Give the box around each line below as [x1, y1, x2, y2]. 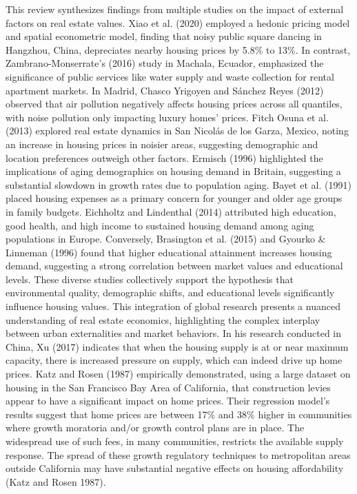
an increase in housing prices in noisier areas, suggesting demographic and [6, 136, 318, 151]
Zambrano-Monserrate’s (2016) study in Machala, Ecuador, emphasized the [6, 56, 324, 70]
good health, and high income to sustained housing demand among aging [6, 218, 314, 232]
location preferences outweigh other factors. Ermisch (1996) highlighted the [6, 150, 323, 165]
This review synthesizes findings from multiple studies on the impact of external [6, 2, 344, 16]
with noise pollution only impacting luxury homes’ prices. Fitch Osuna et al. [6, 110, 329, 124]
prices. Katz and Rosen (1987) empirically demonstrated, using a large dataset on [6, 367, 351, 381]
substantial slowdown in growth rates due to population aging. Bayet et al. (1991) [6, 177, 351, 192]
